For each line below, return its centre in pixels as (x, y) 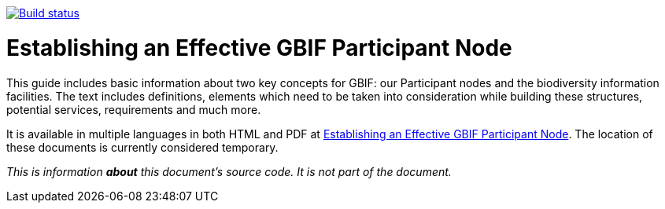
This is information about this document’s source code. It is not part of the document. (229, 171)
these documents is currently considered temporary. (142, 147)
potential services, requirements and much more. (134, 109)
